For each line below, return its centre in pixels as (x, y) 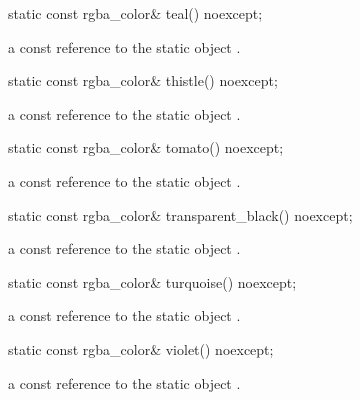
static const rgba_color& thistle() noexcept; (143, 80)
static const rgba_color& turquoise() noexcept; (152, 281)
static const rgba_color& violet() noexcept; (141, 348)
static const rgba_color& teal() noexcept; (135, 13)
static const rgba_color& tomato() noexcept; (146, 147)
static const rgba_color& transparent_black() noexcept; (180, 214)
